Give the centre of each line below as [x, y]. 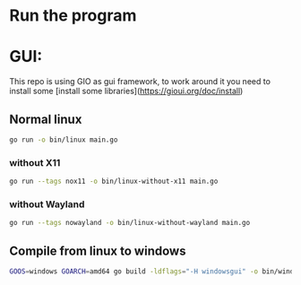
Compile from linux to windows [98, 250]
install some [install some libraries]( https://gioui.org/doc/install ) [126, 91]
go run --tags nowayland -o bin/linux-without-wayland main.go [130, 223]
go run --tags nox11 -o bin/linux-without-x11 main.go [114, 181]
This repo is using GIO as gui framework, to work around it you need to [140, 82]
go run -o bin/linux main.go [64, 140]
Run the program [73, 16]
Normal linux [46, 119]
